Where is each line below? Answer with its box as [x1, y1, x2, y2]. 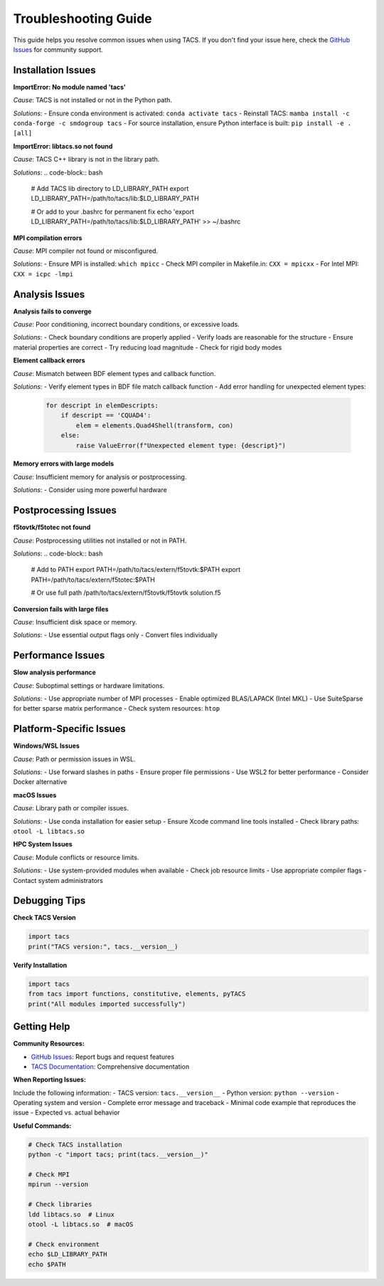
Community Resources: [13, 1040, 85, 1048]
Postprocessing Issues [13, 504, 117, 516]
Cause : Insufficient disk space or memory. [13, 617, 138, 626]
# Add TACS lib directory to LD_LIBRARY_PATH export [31, 184, 189, 192]
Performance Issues [13, 649, 105, 662]
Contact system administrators [13, 876, 103, 884]
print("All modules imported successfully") [28, 1000, 186, 1008]
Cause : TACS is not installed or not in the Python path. [13, 96, 172, 105]
